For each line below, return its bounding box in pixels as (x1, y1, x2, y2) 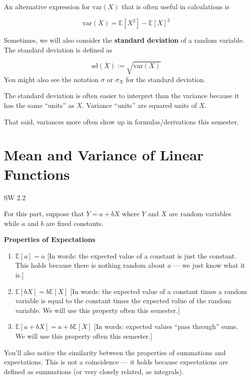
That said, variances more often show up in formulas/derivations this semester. (4, 116, 239, 126)
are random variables (169, 208, 232, 219)
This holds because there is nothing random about (15, 260, 166, 270)
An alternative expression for (4, 1, 90, 11)
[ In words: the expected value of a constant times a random (70, 286, 247, 296)
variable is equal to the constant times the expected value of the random (15, 295, 231, 306)
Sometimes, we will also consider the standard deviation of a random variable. (4, 35, 245, 45)
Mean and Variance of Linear (4, 145, 204, 165)
